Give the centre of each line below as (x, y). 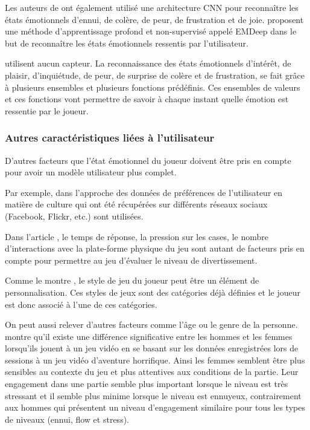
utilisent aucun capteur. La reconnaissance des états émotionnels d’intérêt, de (148, 63)
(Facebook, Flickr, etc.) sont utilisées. (74, 216)
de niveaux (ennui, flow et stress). (67, 419)
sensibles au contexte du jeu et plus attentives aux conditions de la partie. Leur (152, 372)
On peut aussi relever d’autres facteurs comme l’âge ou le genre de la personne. (151, 324)
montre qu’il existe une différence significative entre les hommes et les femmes (149, 336)
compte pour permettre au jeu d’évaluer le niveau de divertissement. (131, 260)
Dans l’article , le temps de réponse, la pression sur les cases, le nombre (137, 236)
